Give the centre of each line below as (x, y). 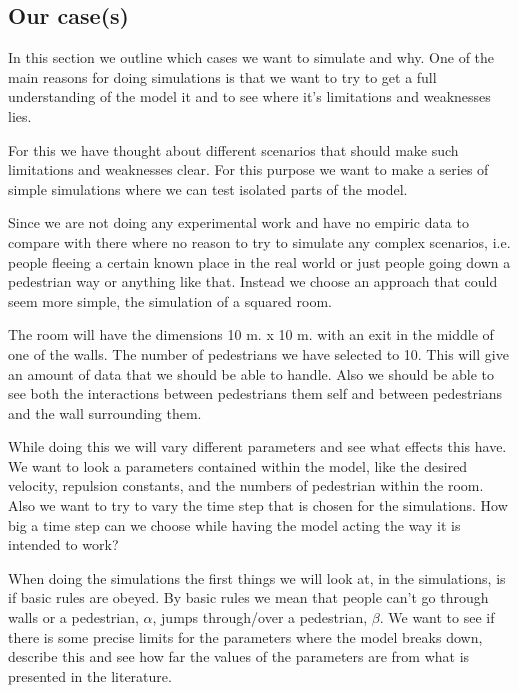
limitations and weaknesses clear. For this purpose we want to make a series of (248, 169)
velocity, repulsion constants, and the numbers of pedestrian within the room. (246, 485)
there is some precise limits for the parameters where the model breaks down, (245, 636)
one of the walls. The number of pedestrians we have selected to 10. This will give (258, 353)
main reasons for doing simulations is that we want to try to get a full (222, 76)
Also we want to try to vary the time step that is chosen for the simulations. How (258, 505)
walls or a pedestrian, (73, 617)
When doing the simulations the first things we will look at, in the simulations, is (257, 577)
